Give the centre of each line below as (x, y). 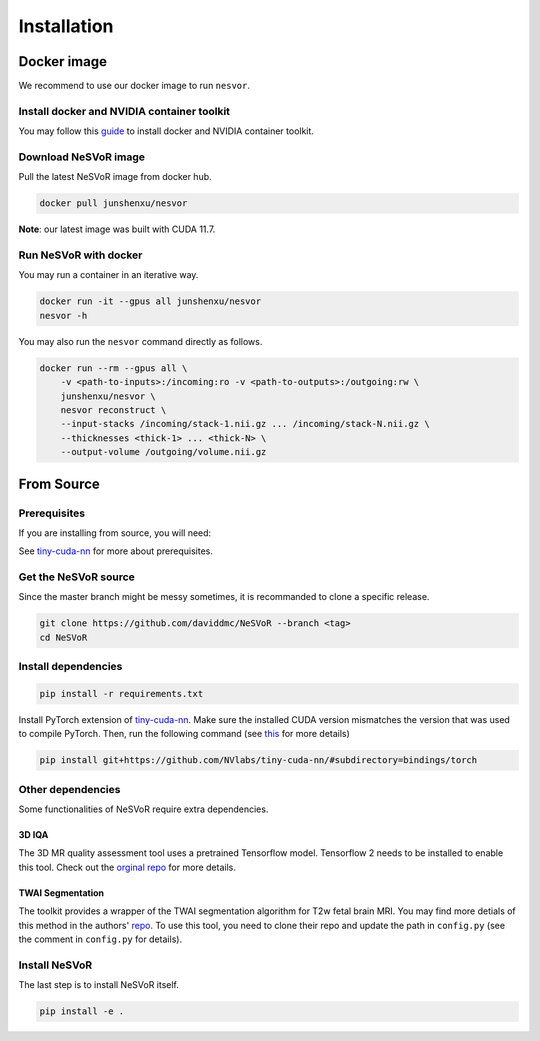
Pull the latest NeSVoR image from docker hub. (115, 177)
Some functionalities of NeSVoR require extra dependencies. (143, 809)
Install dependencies (70, 667)
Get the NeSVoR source (76, 577)
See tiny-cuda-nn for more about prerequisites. (116, 551)
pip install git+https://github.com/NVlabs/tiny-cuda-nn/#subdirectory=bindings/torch (258, 760)
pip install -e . (82, 1011)
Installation (66, 26)
